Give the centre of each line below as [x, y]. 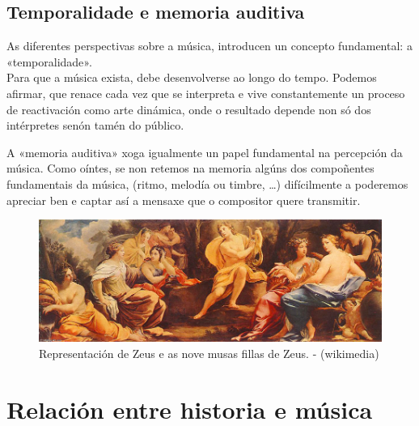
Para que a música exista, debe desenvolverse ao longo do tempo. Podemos [192, 77]
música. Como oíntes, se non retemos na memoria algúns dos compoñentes [190, 168]
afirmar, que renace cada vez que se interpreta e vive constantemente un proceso [206, 93]
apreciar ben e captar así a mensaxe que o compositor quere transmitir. [184, 200]
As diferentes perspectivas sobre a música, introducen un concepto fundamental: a [209, 46]
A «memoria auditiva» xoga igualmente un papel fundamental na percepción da [205, 152]
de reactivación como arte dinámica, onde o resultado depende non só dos [189, 109]
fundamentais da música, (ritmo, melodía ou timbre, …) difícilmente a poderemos [207, 183]
